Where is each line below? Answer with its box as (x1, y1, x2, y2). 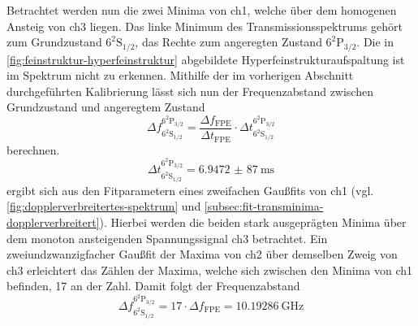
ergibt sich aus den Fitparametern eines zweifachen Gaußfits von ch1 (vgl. (6, 181, 374, 198)
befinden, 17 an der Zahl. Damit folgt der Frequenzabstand (6, 277, 300, 294)
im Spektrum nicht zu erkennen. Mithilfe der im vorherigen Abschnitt (6, 67, 354, 84)
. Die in (356, 33, 394, 50)
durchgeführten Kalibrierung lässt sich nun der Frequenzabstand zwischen (6, 82, 373, 99)
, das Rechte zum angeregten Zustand (135, 33, 322, 50)
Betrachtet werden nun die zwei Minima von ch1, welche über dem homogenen (6, 2, 397, 18)
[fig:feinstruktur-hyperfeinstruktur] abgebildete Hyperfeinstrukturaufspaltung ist (6, 50, 405, 67)
